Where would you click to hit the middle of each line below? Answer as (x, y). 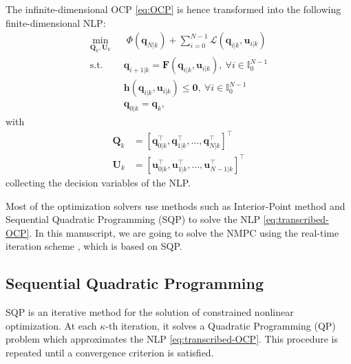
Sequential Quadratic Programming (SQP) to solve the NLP (133, 219)
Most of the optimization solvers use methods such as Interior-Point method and (175, 205)
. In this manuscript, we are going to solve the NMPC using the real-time (184, 232)
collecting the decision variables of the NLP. (98, 182)
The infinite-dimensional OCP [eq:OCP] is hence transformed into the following (173, 9)
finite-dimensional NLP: (56, 22)
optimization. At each (51, 325)
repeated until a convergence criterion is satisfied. (110, 352)
